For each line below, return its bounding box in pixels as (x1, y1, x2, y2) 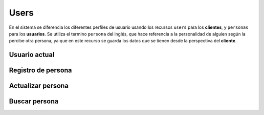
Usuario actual (9, 51, 55, 59)
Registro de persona (9, 66, 72, 75)
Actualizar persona (9, 82, 68, 90)
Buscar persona (9, 97, 59, 106)
